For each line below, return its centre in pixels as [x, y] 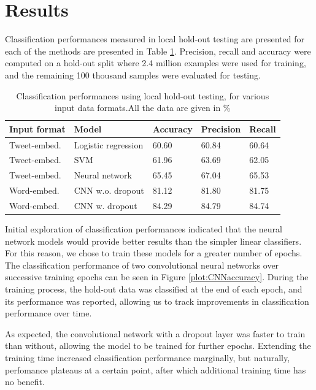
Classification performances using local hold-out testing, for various [143, 95]
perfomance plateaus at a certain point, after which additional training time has [156, 369]
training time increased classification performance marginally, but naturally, [148, 357]
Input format [37, 128]
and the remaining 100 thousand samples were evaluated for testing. [133, 75]
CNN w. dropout [106, 205]
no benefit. [25, 382]
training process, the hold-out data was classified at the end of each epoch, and [154, 289]
